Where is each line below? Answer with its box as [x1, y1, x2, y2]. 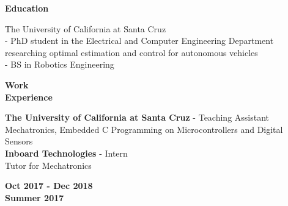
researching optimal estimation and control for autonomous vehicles [5, 46, 258, 59]
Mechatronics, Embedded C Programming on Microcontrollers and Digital [5, 123, 283, 135]
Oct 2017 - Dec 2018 [5, 179, 93, 192]
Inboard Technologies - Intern [5, 146, 128, 159]
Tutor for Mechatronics [5, 158, 92, 171]
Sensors [5, 135, 33, 147]
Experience [5, 90, 53, 103]
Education [5, 2, 49, 14]
